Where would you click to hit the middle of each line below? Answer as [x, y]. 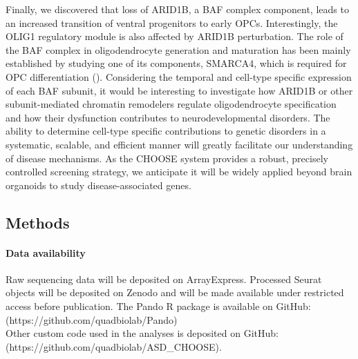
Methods [38, 222]
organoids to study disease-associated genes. [98, 185]
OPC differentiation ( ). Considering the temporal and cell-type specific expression [179, 76]
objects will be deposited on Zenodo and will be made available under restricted [175, 292]
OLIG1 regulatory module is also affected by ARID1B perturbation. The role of [175, 36]
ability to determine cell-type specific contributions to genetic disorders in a [166, 131]
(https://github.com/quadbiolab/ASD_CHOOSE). [114, 346]
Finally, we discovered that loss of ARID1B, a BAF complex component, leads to [177, 9]
